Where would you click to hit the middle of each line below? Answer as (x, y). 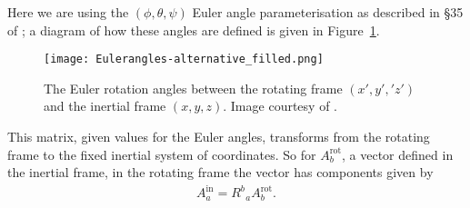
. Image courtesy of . (280, 106)
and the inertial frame (105, 106)
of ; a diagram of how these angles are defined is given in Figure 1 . (194, 30)
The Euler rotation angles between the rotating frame (193, 88)
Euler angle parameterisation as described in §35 (328, 12)
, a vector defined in (398, 154)
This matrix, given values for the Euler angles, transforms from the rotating (219, 137)
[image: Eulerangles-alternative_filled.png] (184, 59)
